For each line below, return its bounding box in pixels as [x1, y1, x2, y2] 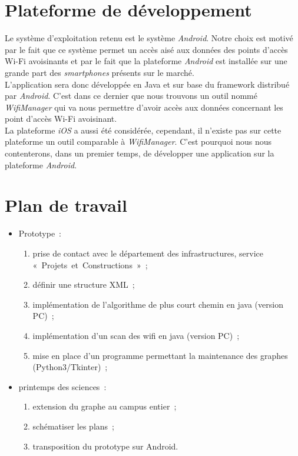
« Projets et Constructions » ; [32, 258, 148, 271]
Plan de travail [5, 193, 127, 217]
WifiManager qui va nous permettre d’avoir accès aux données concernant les [5, 101, 283, 113]
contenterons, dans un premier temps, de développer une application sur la [5, 147, 274, 159]
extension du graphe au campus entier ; [32, 400, 177, 412]
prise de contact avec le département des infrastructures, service [32, 247, 263, 259]
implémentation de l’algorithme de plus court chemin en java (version [32, 298, 283, 310]
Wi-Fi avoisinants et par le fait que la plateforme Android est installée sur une [5, 55, 287, 67]
